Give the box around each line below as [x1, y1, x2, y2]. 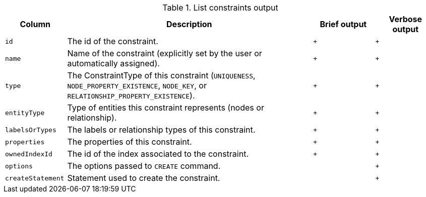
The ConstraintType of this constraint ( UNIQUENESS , [67, 70, 256, 80]
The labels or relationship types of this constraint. [67, 125, 256, 135]
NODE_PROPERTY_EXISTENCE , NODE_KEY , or [67, 80, 207, 90]
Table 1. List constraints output [162, 3, 278, 13]
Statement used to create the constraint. [67, 173, 220, 183]
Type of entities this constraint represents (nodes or [67, 103, 264, 113]
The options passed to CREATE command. [67, 161, 221, 171]
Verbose [389, 14, 422, 24]
